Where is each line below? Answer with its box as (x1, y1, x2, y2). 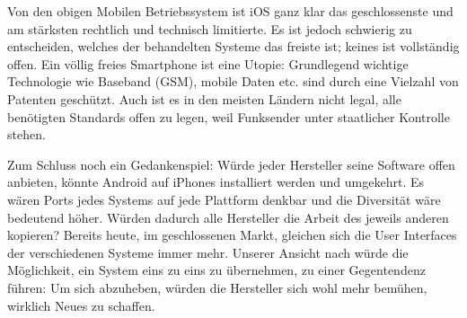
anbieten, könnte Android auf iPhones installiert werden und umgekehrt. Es (7, 172, 425, 191)
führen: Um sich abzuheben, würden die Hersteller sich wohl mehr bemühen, (7, 278, 427, 296)
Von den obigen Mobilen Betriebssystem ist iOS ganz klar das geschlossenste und (7, 2, 454, 20)
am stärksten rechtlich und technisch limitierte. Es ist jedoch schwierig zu (7, 19, 412, 38)
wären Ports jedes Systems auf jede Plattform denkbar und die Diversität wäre (7, 190, 441, 208)
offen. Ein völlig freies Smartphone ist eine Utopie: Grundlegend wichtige (7, 54, 409, 73)
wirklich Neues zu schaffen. (7, 296, 155, 314)
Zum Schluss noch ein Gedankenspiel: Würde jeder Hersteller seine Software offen (7, 155, 455, 173)
